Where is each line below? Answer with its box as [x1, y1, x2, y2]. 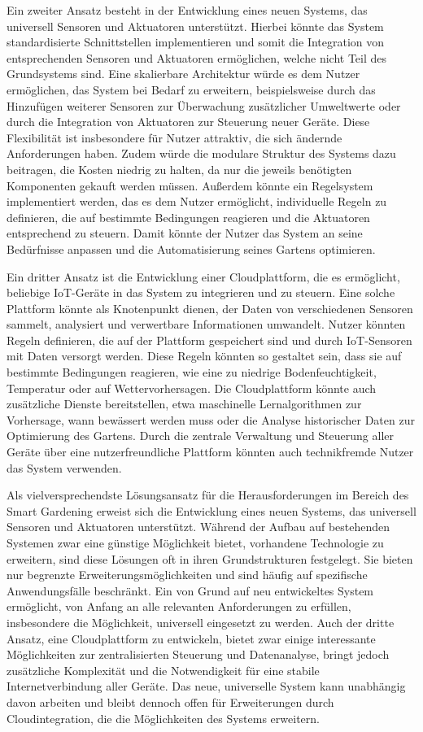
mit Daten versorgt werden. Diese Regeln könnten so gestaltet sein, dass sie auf [7, 347, 402, 364]
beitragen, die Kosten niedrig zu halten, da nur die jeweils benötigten [7, 160, 352, 177]
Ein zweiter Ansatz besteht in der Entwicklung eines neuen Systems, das [7, 2, 368, 18]
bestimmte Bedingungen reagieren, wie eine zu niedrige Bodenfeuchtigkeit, [7, 364, 377, 381]
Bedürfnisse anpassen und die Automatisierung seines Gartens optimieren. [7, 240, 376, 257]
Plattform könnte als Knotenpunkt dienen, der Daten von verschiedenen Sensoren [7, 299, 413, 316]
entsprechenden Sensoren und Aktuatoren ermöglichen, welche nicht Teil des [7, 49, 387, 66]
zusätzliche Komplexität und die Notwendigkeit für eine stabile [7, 661, 320, 678]
